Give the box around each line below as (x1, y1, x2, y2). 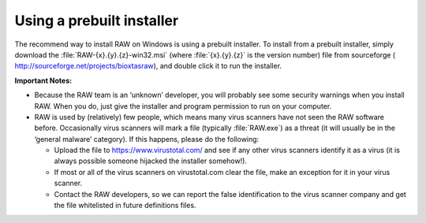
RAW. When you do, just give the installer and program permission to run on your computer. (34, 101, 332, 110)
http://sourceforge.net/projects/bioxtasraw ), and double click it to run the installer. (14, 61, 282, 71)
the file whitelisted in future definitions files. (54, 201, 196, 210)
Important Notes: (14, 76, 73, 85)
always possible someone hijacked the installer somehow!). (54, 156, 248, 165)
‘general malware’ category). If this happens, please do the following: (34, 134, 260, 143)
